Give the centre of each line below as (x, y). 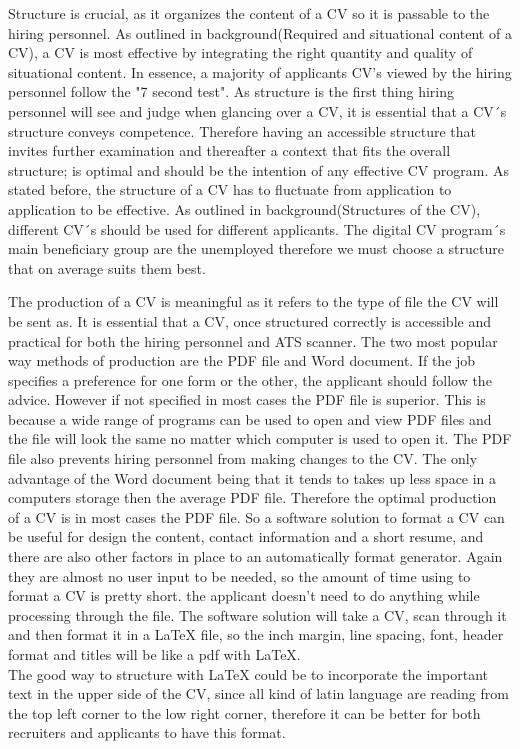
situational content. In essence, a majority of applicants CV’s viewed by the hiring (260, 71)
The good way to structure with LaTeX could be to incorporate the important (248, 673)
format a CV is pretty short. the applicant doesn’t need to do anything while (244, 595)
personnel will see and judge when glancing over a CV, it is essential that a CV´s (257, 110)
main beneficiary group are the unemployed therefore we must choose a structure (256, 248)
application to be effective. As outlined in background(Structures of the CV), (244, 208)
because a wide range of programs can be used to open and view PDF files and (250, 418)
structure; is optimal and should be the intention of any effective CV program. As (258, 169)
